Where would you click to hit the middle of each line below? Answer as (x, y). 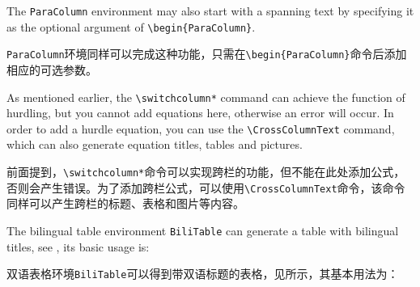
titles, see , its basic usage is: (78, 246)
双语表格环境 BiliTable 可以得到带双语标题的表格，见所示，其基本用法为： (203, 274)
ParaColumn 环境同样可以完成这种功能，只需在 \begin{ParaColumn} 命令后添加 (207, 54)
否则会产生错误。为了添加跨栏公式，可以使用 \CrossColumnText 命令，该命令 (206, 187)
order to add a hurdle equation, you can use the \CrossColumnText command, (201, 128)
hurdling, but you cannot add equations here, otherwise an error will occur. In (200, 113)
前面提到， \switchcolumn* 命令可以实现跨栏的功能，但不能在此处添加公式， (206, 172)
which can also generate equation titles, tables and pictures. (155, 144)
